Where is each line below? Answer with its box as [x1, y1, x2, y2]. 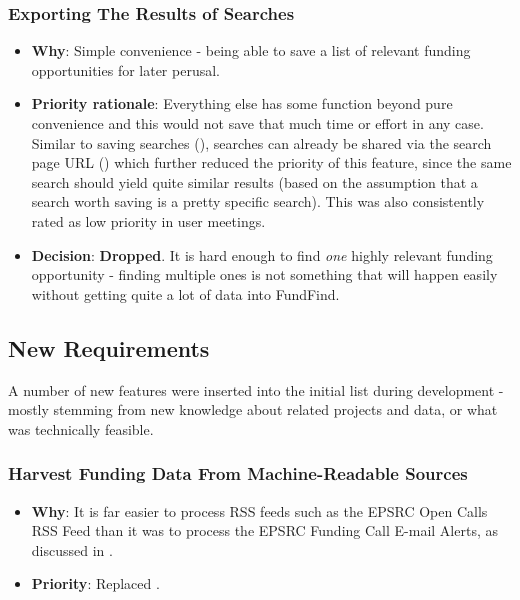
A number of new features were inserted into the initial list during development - [8, 379, 504, 400]
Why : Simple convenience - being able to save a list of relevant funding [31, 40, 471, 61]
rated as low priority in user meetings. [31, 210, 266, 231]
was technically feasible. [8, 418, 154, 439]
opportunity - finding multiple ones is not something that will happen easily [31, 264, 498, 285]
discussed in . [31, 539, 113, 560]
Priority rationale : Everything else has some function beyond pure [31, 93, 453, 114]
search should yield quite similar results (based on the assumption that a [31, 171, 478, 192]
